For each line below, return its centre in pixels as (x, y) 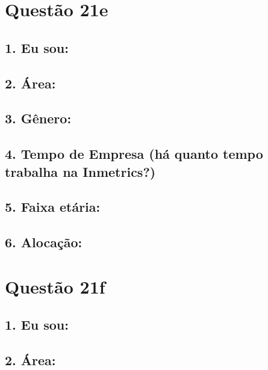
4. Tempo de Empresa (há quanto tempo (134, 154)
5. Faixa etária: (53, 207)
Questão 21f (55, 286)
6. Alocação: (44, 242)
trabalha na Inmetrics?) (80, 171)
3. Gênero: (38, 118)
